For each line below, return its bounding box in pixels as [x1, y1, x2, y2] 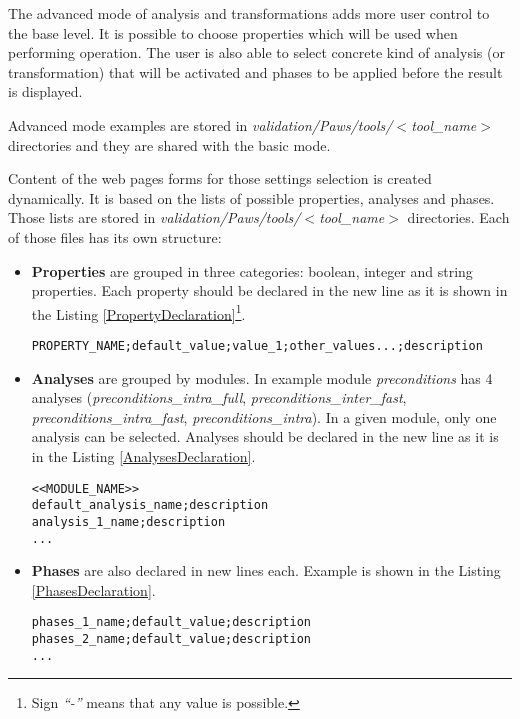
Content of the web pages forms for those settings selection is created [8, 168, 432, 189]
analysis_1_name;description [31, 514, 226, 529]
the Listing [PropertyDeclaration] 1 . [31, 300, 246, 324]
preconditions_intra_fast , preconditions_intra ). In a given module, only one [31, 406, 497, 427]
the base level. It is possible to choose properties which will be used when [8, 22, 458, 43]
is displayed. [8, 81, 83, 102]
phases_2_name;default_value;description [31, 632, 311, 647]
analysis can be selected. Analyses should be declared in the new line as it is [31, 426, 499, 447]
